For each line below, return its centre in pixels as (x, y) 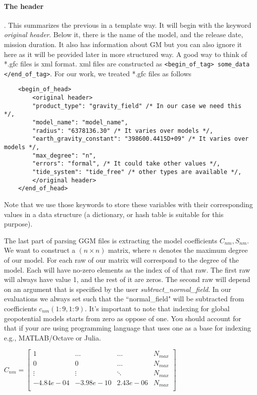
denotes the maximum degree (204, 250)
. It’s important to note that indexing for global (157, 308)
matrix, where (129, 250)
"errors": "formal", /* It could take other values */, (126, 164)
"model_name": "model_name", (80, 123)
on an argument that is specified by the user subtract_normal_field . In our (118, 289)
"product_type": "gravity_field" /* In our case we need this (137, 106)
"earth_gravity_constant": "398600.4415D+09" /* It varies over (140, 139)
